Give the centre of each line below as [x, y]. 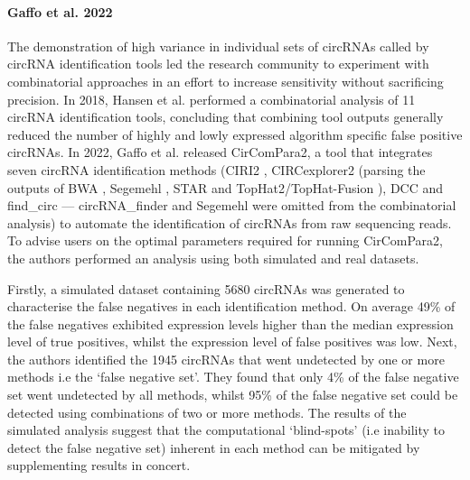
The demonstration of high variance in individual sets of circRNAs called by [218, 46]
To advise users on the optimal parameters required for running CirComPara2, [225, 240]
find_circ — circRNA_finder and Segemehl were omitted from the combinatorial [232, 205]
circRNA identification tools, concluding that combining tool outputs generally [226, 117]
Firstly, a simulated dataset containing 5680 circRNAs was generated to [206, 288]
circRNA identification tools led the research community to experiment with [218, 64]
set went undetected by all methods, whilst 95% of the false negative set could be [233, 395]
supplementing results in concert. [99, 465]
